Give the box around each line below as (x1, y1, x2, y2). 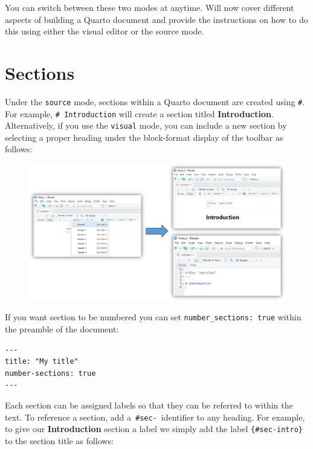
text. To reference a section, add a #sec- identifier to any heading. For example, (5, 410, 305, 423)
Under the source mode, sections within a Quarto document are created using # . (5, 95, 305, 108)
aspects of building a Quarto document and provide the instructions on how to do (5, 13, 308, 25)
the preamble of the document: (5, 322, 119, 335)
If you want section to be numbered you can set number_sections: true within (5, 311, 302, 323)
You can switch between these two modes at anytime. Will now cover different (5, 1, 294, 13)
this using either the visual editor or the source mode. (5, 25, 204, 37)
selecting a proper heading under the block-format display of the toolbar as (5, 131, 283, 143)
